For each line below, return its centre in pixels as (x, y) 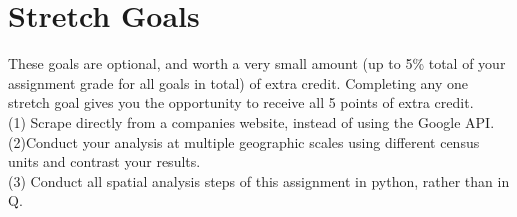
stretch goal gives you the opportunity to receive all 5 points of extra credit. (241, 102)
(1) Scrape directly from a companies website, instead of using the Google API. (251, 121)
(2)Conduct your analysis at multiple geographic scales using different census (244, 141)
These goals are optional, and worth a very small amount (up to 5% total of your (257, 63)
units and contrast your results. (104, 161)
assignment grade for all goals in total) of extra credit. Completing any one (238, 82)
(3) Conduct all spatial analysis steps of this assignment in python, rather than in (259, 180)
